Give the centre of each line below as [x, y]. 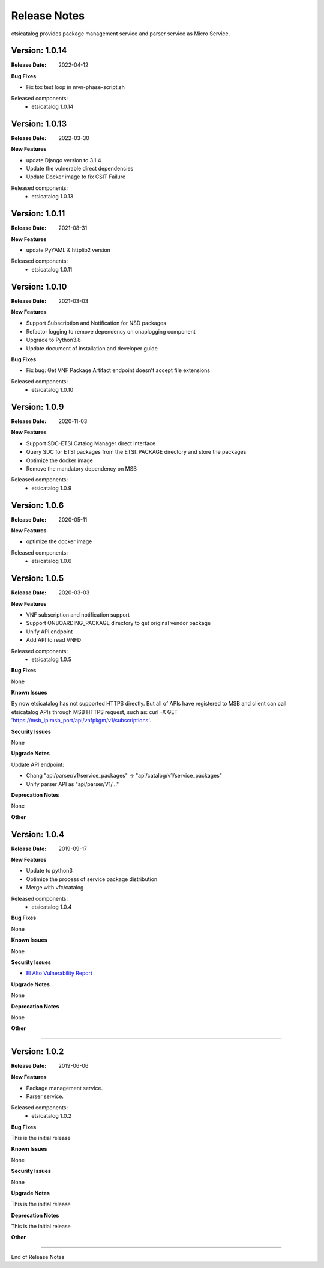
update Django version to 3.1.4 [64, 160]
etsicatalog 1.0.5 [52, 659]
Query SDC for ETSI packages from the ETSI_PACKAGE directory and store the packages [136, 452]
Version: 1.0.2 [37, 1052]
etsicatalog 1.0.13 [52, 197]
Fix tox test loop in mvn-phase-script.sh [76, 87]
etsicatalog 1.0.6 [52, 561]
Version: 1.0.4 [38, 834]
